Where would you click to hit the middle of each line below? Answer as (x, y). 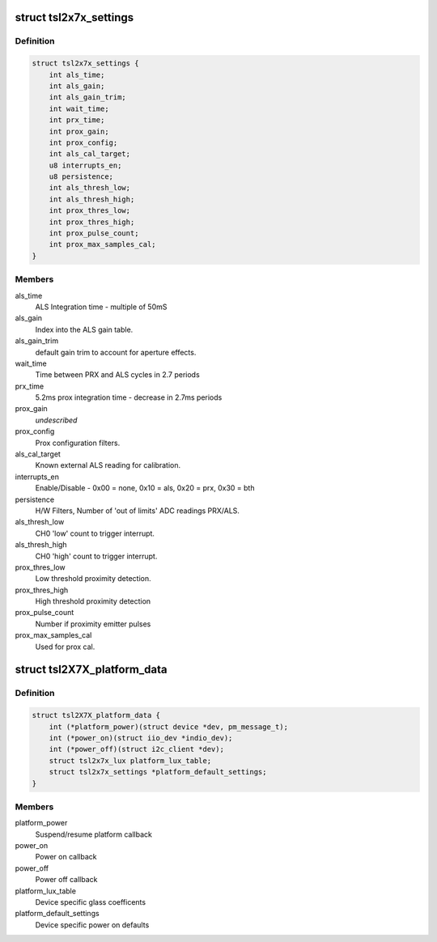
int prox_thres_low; (90, 211)
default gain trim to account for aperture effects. (116, 352)
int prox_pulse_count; (94, 233)
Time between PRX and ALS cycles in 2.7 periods (117, 375)
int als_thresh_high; (92, 199)
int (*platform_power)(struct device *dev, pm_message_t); (169, 727)
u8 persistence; (81, 177)
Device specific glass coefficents (90, 902)
